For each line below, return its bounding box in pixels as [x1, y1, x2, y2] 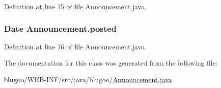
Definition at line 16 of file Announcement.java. [4, 41, 146, 51]
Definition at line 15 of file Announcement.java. [4, 1, 146, 11]
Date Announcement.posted [4, 22, 117, 34]
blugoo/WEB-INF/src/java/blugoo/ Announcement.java [4, 74, 172, 84]
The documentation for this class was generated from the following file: [4, 58, 218, 68]
